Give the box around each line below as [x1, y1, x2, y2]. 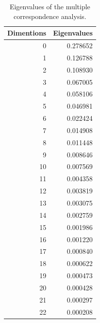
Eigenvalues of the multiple [9, 1, 90, 11]
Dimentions [7, 28, 47, 38]
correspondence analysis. [14, 11, 86, 21]
